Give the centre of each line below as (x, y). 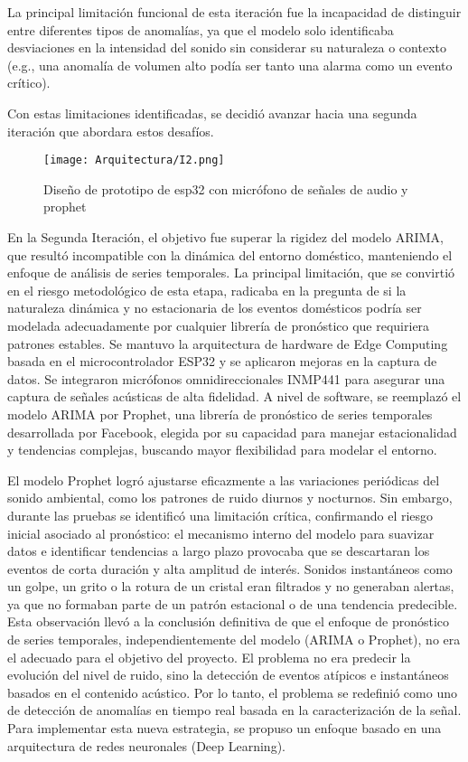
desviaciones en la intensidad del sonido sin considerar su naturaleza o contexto (227, 47)
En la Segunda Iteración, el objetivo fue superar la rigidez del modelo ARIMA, (225, 237)
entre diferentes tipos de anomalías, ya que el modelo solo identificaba (201, 29)
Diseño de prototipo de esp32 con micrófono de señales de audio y (226, 188)
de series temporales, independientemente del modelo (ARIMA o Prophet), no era (234, 640)
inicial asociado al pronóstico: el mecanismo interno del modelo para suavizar (221, 533)
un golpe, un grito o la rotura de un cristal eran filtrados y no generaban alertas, (231, 586)
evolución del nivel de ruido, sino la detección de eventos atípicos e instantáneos (228, 675)
